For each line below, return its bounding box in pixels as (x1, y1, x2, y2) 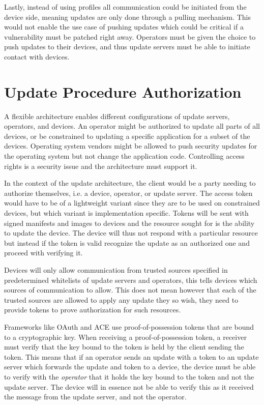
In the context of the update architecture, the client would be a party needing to (4, 178, 256, 188)
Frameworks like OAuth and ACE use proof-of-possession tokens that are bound (4, 321, 254, 332)
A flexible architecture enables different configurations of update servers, (4, 110, 230, 121)
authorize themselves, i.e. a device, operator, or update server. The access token (4, 187, 253, 198)
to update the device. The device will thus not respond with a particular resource (4, 227, 258, 238)
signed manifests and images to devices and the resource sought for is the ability (4, 217, 255, 228)
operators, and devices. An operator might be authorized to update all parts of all (4, 121, 260, 131)
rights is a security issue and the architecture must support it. (4, 160, 197, 171)
